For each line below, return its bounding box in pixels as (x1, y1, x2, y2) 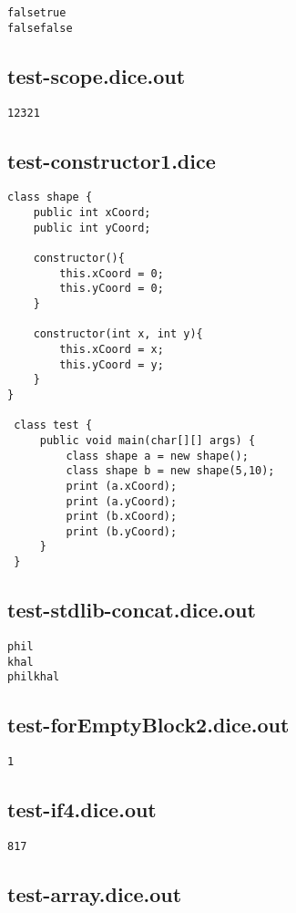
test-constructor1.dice (7, 146, 216, 174)
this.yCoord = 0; (59, 282, 164, 296)
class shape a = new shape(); (66, 449, 249, 462)
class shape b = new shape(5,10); (66, 464, 275, 478)
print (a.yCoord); (66, 494, 178, 508)
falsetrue (7, 6, 66, 19)
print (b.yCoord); (66, 524, 178, 538)
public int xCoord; (33, 206, 151, 220)
